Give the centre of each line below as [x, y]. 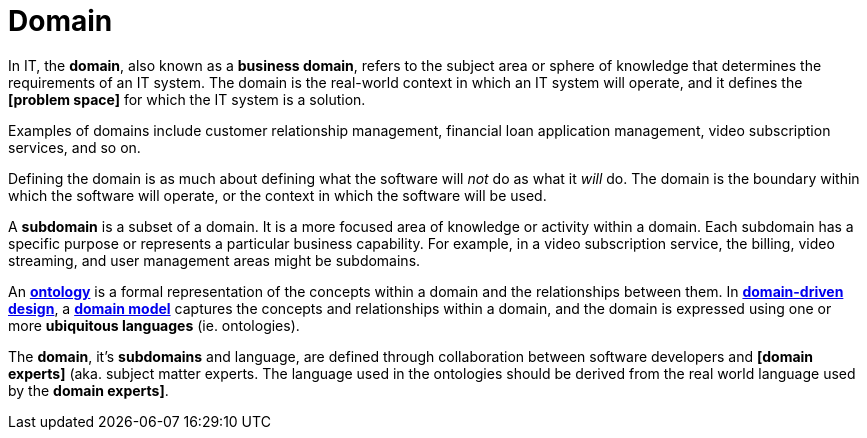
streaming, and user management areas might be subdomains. [214, 260]
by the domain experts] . [88, 390]
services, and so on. [74, 147]
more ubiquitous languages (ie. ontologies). [154, 325]
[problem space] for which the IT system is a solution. [187, 99]
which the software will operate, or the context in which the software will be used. [277, 195]
